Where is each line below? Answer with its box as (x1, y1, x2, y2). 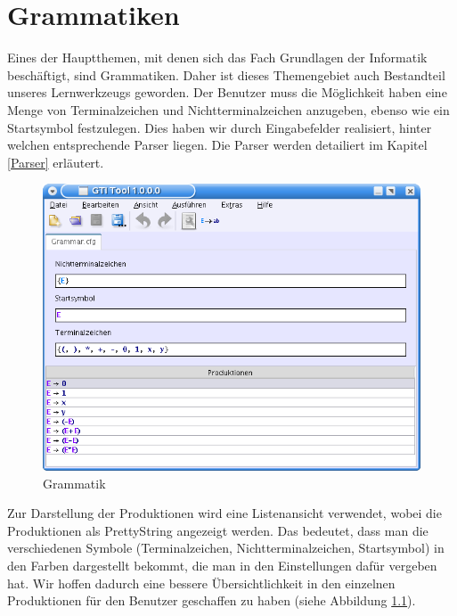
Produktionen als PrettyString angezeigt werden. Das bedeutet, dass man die (7, 521, 428, 539)
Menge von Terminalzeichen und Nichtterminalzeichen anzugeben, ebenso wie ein (7, 100, 450, 119)
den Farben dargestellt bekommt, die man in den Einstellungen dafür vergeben (7, 556, 437, 575)
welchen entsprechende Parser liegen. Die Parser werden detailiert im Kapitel (7, 136, 428, 154)
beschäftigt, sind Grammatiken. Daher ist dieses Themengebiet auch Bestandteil (7, 65, 445, 84)
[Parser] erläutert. (7, 152, 104, 171)
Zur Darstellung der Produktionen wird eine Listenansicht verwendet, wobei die (7, 504, 442, 522)
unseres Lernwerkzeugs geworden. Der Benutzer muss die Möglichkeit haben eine (7, 83, 447, 102)
